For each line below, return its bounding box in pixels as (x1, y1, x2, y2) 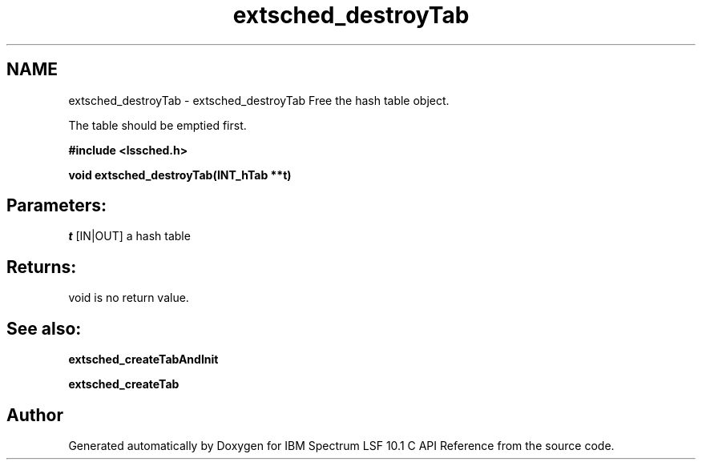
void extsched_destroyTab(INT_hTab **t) (68, 167, 292, 182)
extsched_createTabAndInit (68, 352, 219, 367)
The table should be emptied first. (68, 118, 247, 132)
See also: (6, 318, 82, 339)
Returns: (6, 256, 77, 277)
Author (6, 404, 63, 425)
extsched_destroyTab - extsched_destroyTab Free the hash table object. (68, 93, 450, 107)
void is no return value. (68, 291, 189, 305)
